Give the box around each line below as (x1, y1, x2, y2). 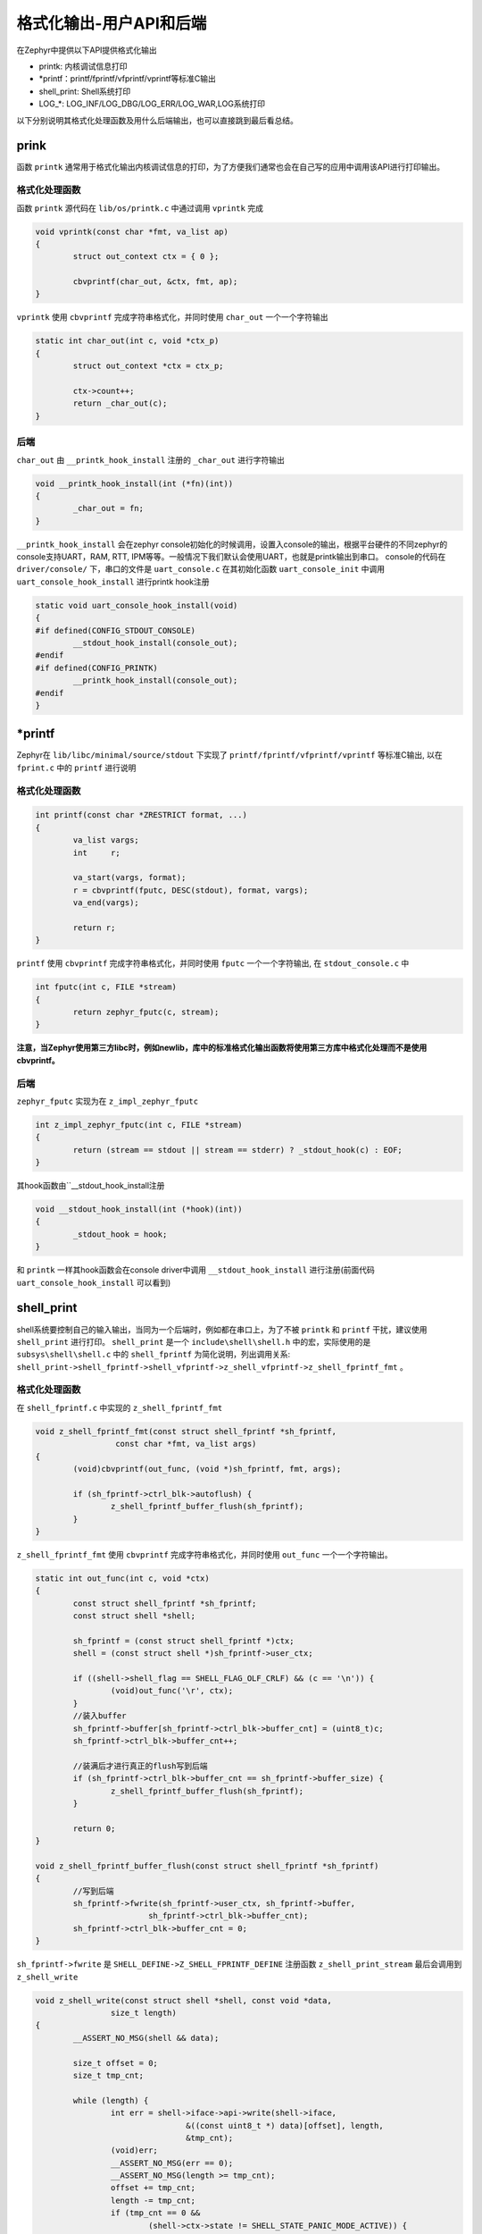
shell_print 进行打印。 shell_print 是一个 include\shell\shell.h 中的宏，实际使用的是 (16, 1336, 371, 1347)
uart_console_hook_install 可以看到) (16, 1277, 171, 1288)
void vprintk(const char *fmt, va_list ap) (35, 226, 229, 237)
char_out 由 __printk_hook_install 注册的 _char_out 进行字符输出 (16, 454, 285, 465)
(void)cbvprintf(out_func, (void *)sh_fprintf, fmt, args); (72, 1464, 342, 1474)
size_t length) (110, 2008, 178, 2018)
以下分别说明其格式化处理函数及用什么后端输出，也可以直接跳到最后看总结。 (16, 114, 298, 125)
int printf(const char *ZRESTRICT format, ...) (35, 810, 247, 820)
